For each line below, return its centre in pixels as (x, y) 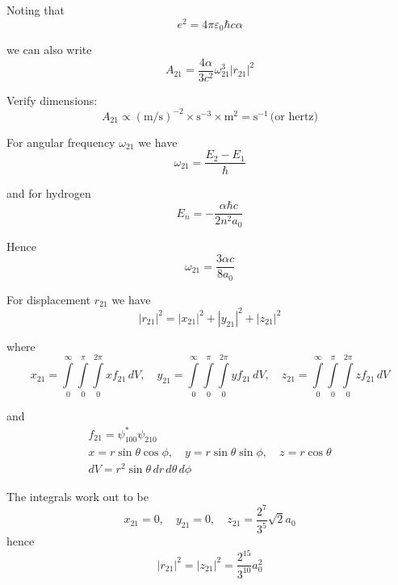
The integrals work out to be (78, 496)
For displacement (49, 299)
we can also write (49, 50)
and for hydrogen (49, 192)
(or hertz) (294, 117)
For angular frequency (61, 142)
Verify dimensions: (52, 100)
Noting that (36, 10)
